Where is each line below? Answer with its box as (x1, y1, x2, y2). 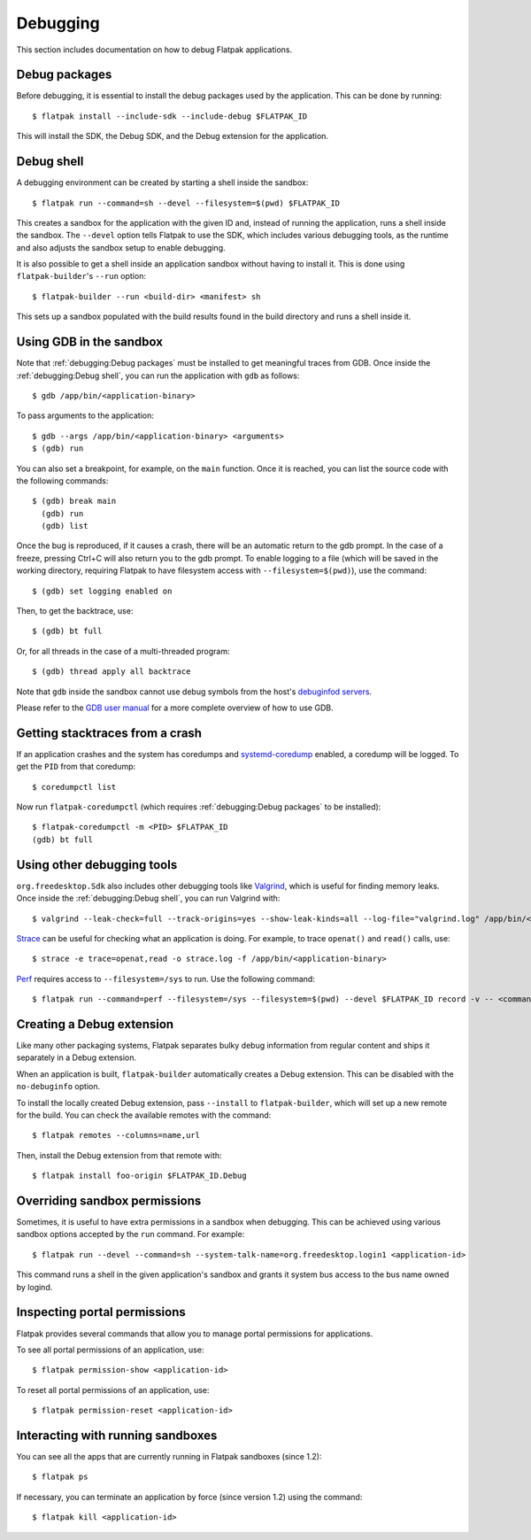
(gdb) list (41, 521, 88, 531)
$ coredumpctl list (32, 782, 117, 792)
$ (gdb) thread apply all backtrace (32, 667, 191, 677)
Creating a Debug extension (16, 1017, 174, 1032)
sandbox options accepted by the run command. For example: (16, 1229, 245, 1240)
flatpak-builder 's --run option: (16, 271, 146, 282)
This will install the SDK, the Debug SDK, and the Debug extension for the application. (16, 131, 329, 142)
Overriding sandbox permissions (16, 1193, 202, 1208)
